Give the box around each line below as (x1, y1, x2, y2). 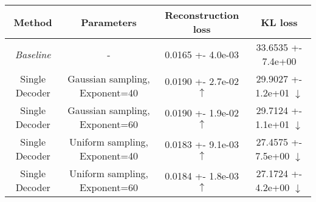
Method (13, 15, 52, 29)
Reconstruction (165, 8, 239, 22)
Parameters (81, 15, 137, 29)
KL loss (261, 15, 298, 29)
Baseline (15, 47, 51, 61)
